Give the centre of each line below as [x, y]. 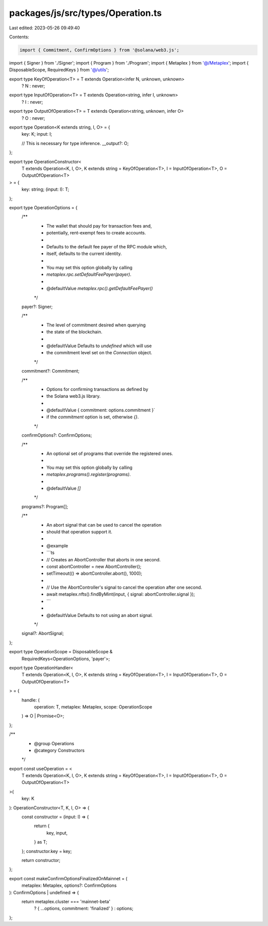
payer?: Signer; [37, 307]
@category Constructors [59, 750]
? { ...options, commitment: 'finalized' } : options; [84, 909]
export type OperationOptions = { [43, 207]
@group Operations [54, 743]
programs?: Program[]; [45, 506]
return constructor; [41, 860]
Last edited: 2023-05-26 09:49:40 [45, 28]
